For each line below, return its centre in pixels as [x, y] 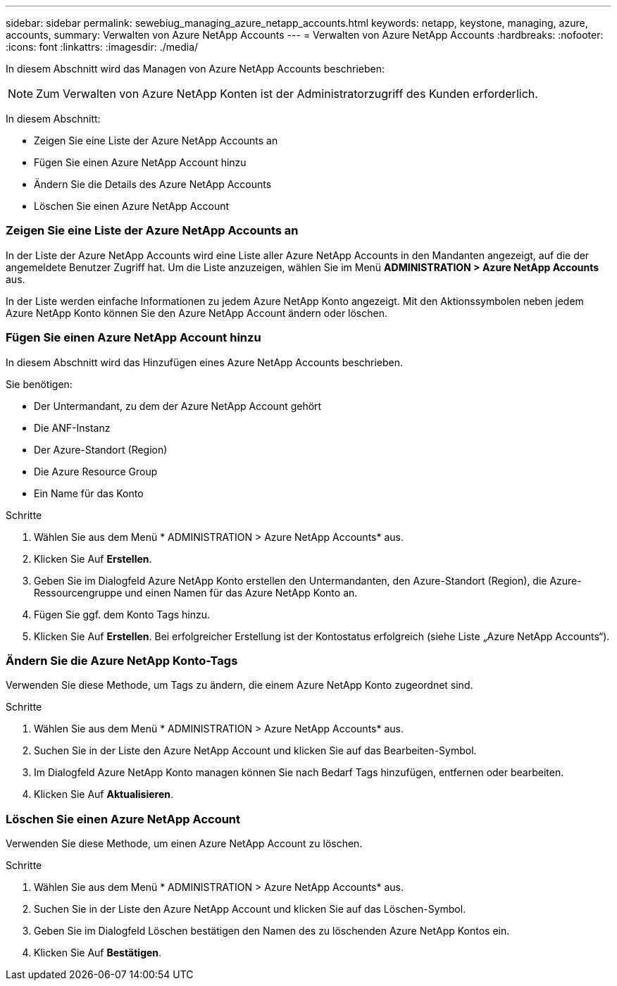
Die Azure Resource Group [96, 471]
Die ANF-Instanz [72, 428]
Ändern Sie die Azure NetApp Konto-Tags [122, 660]
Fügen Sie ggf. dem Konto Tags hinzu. [122, 614]
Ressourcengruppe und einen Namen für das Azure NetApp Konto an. [196, 592]
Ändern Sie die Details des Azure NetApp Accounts [153, 184]
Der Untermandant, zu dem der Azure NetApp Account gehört [178, 406]
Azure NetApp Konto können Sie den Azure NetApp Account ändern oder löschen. [197, 313]
